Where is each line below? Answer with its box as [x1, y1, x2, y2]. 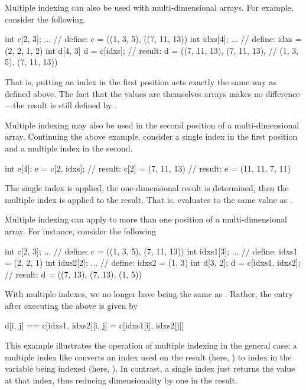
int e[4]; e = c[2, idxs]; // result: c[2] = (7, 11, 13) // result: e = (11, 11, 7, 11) [5, 162, 291, 174]
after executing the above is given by [5, 299, 138, 311]
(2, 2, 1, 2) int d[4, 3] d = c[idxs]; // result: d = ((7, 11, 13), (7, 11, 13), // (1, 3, [5, 44, 299, 56]
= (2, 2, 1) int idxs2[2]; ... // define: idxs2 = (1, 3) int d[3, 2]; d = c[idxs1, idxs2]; [5, 256, 301, 269]
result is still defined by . [27, 99, 118, 111]
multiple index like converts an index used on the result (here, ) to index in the [5, 350, 292, 363]
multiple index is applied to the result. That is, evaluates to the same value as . [5, 193, 292, 205]
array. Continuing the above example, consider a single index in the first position [5, 130, 298, 143]
